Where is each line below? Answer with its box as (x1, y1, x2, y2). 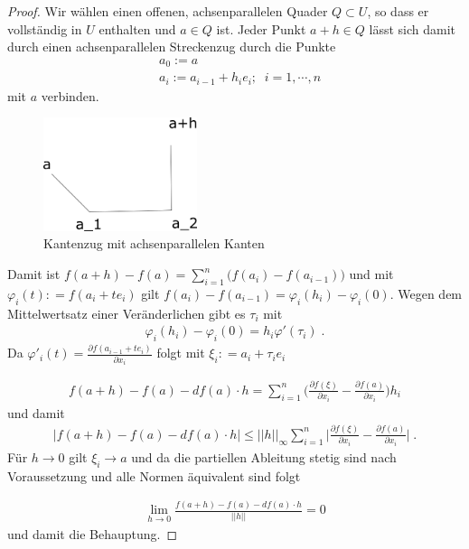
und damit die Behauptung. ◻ (7, 524, 178, 543)
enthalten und (98, 19, 176, 38)
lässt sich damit (369, 19, 456, 38)
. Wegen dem (389, 284, 463, 302)
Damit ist (7, 265, 61, 284)
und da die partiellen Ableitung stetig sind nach (131, 447, 397, 466)
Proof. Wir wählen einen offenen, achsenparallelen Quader (7, 2, 328, 20)
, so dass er (367, 2, 429, 20)
